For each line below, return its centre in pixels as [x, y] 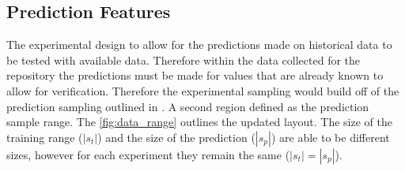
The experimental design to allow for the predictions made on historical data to [199, 45]
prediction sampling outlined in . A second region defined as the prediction [188, 106]
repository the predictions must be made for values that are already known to [195, 75]
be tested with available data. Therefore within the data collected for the [184, 59]
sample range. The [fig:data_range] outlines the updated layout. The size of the [199, 122]
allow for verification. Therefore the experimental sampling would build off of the [203, 90]
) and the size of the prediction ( [176, 137]
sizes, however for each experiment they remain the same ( [148, 154]
